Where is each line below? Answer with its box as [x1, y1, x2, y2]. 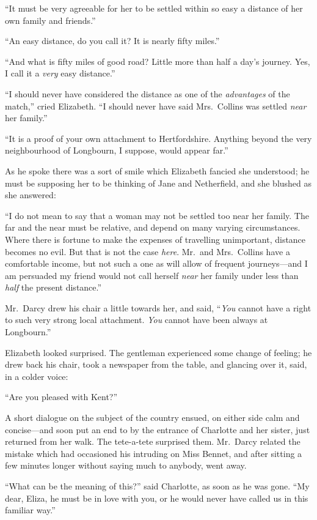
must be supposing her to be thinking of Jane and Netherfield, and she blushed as [5, 176, 312, 189]
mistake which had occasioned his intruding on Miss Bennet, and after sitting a [5, 447, 302, 459]
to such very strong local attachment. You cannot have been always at [5, 313, 268, 326]
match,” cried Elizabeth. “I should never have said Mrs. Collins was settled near [5, 99, 307, 112]
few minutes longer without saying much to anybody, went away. [5, 459, 247, 472]
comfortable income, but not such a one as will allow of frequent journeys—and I [5, 257, 308, 270]
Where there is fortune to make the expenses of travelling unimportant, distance [5, 232, 306, 245]
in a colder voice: [5, 370, 68, 382]
